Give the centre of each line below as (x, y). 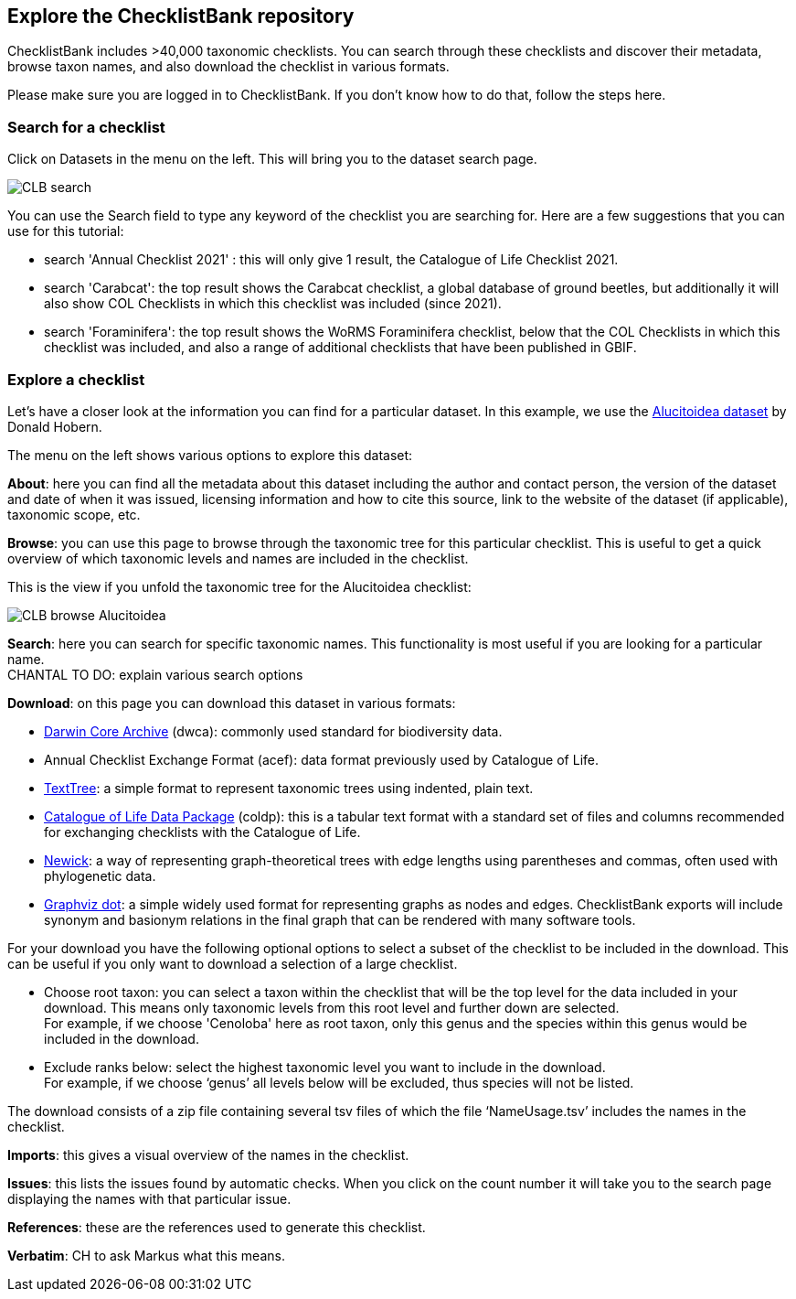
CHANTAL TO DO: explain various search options (155, 674)
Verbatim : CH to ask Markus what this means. (146, 1255)
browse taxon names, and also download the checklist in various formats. (228, 67)
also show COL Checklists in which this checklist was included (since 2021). (273, 304)
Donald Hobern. (55, 426)
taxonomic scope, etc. (74, 514)
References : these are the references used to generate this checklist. (217, 1227)
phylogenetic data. (100, 875)
